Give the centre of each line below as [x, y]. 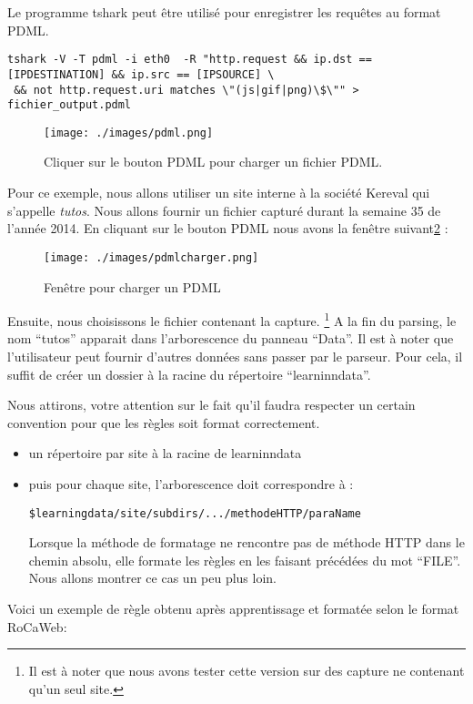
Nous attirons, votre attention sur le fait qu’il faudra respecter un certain [211, 405]
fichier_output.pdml [70, 105]
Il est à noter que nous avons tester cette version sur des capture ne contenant [247, 671]
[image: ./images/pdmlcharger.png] [151, 257]
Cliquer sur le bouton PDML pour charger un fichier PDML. [213, 162]
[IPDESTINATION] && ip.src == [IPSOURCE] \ [141, 74]
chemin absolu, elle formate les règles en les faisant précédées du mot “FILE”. [245, 560]
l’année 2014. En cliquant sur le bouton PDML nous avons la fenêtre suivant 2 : [228, 228]
